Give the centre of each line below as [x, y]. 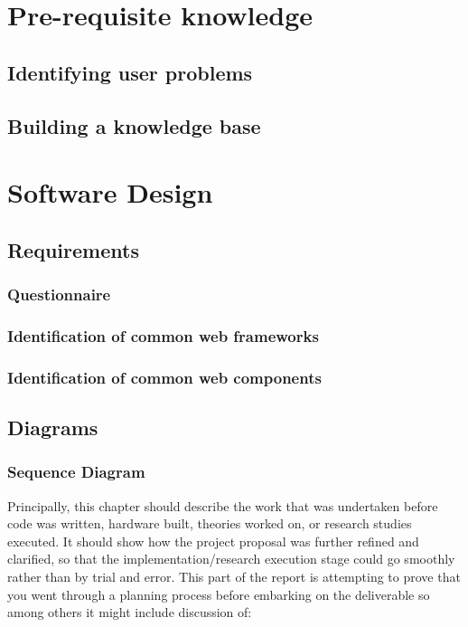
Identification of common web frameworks [163, 335]
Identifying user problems [130, 72]
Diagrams [53, 427]
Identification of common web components [164, 377]
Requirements [73, 249]
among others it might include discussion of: [130, 612]
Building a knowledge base [134, 125]
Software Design [110, 192]
